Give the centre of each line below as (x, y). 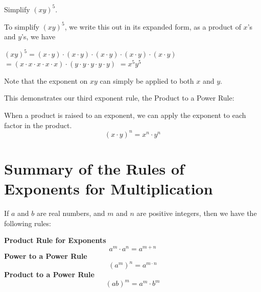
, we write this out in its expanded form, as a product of (153, 26)
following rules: (28, 223)
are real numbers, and (71, 213)
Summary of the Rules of (94, 168)
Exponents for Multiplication (109, 189)
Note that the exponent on (46, 80)
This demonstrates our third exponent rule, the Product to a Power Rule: (119, 98)
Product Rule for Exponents (55, 240)
